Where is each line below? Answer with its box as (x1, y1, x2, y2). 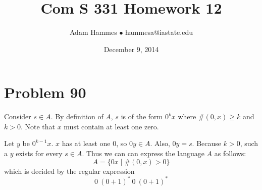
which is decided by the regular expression (4, 165, 135, 176)
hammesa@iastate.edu (125, 27, 193, 37)
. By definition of (50, 111, 103, 122)
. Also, (150, 138, 170, 149)
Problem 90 (4, 82, 86, 103)
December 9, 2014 (103, 43, 159, 54)
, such (240, 138, 258, 149)
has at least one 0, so (62, 138, 127, 149)
